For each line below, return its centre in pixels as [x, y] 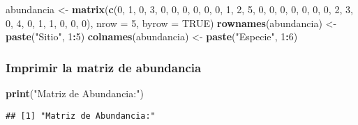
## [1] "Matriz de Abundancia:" [81, 116]
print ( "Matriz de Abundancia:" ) [75, 93]
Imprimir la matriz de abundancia [104, 67]
